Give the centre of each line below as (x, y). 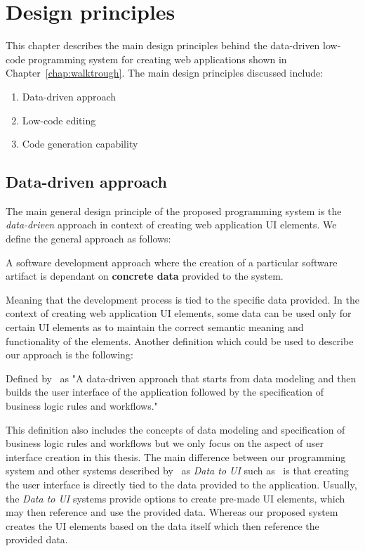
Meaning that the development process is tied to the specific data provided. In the (182, 299)
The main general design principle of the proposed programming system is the (174, 210)
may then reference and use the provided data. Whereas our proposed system (172, 512)
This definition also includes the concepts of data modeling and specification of (175, 429)
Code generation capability (80, 144)
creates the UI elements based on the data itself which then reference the (162, 525)
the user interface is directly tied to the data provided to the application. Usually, (181, 484)
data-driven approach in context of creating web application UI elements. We (171, 225)
